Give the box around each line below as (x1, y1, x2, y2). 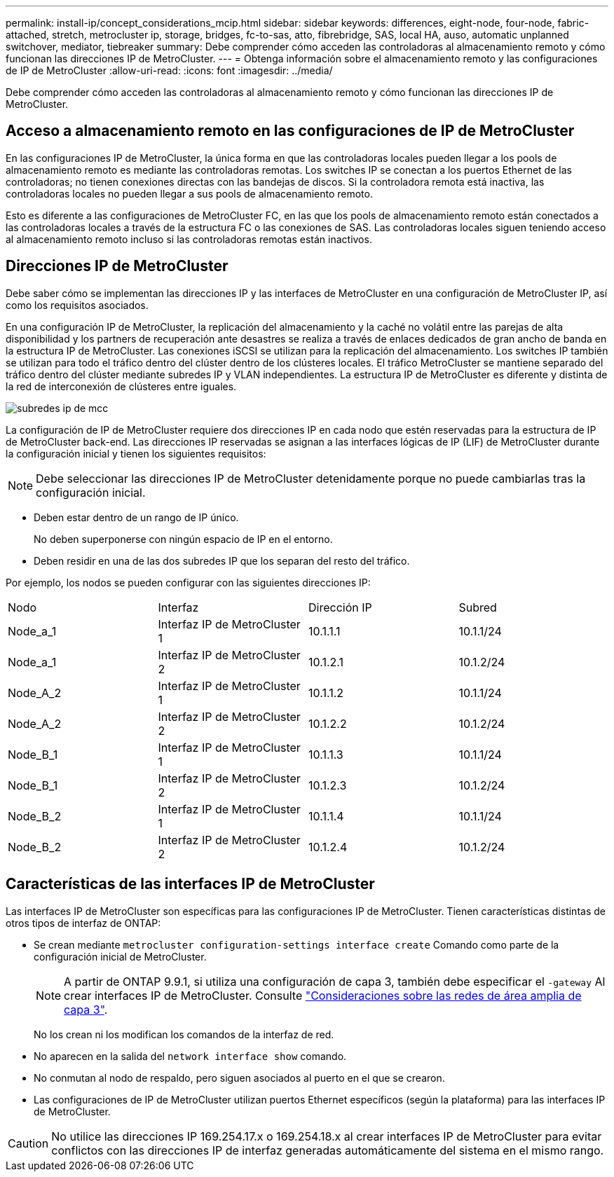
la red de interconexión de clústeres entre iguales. (6, 380, 237, 392)
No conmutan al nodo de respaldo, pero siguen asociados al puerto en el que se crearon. (34, 1071, 445, 1084)
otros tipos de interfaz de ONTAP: (6, 916, 161, 929)
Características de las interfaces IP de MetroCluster (6, 875, 375, 893)
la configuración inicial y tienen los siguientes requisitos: (6, 447, 266, 460)
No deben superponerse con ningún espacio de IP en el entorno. (34, 532, 333, 545)
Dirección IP (308, 600, 372, 614)
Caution (8, 1136, 49, 1150)
